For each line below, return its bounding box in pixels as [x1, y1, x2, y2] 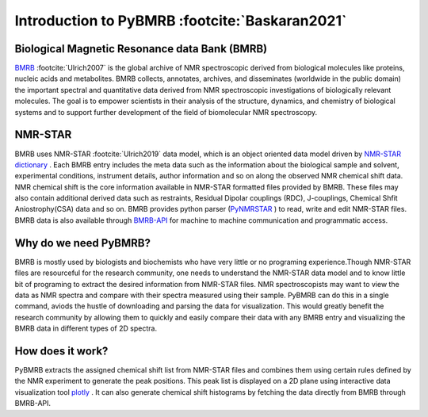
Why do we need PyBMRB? [14, 236, 151, 250]
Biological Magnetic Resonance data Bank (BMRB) [14, 42, 268, 55]
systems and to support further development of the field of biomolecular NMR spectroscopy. [14, 107, 318, 117]
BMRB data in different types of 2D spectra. [14, 323, 158, 333]
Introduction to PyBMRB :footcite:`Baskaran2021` [14, 12, 347, 29]
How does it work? [14, 344, 109, 358]
